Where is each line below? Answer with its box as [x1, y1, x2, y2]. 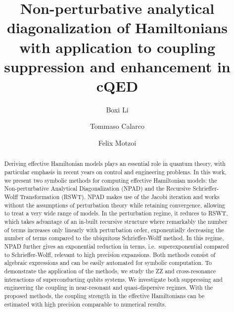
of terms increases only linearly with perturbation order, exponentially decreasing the [4, 225, 224, 234]
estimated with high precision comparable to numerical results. [4, 300, 166, 308]
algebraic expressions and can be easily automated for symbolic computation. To [4, 259, 212, 267]
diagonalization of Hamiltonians [6, 17, 228, 38]
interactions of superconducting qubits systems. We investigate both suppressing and [4, 275, 223, 283]
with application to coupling [19, 37, 216, 57]
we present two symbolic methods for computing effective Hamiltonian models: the [4, 176, 217, 184]
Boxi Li [106, 104, 129, 114]
